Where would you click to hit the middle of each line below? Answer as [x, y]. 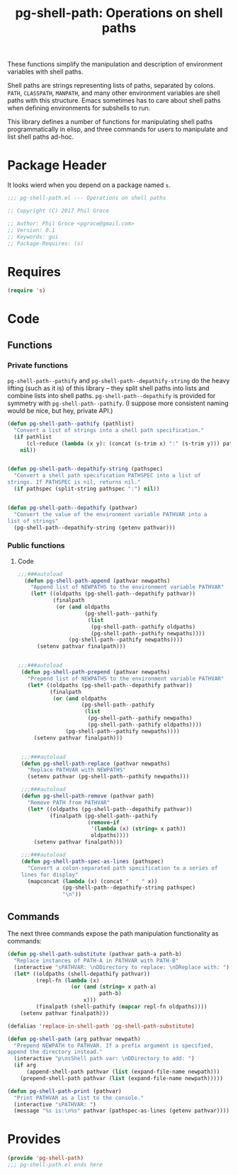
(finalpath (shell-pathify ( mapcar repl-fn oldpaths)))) [121, 1007]
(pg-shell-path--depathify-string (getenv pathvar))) [95, 528]
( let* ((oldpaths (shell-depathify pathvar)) [82, 974]
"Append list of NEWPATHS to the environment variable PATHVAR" [127, 587]
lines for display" [50, 875]
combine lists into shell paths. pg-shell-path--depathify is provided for [112, 396]
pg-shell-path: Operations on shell [119, 13]
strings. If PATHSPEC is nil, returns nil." [74, 482]
